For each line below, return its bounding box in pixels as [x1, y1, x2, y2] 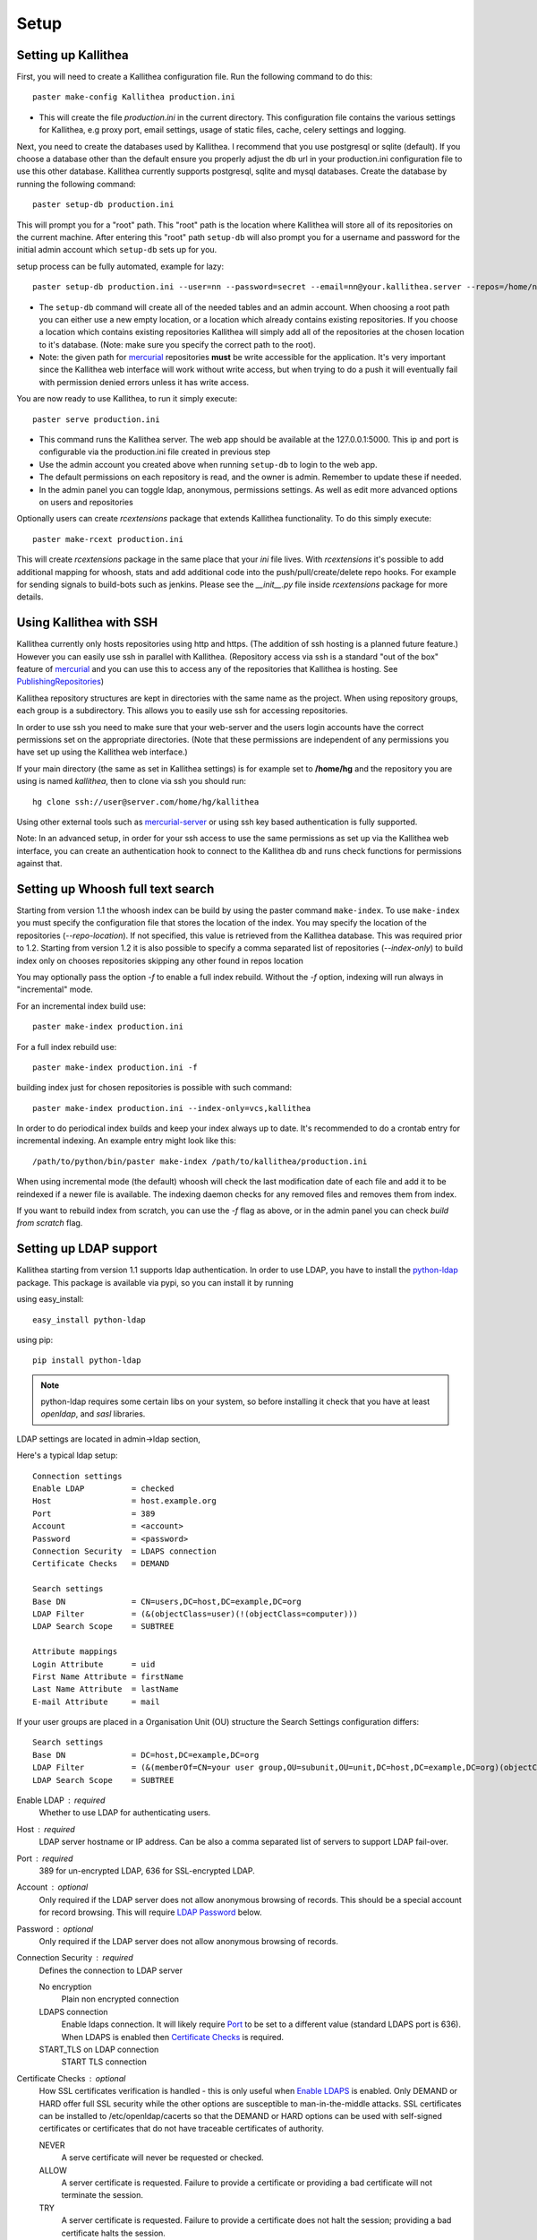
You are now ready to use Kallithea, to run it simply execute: [16, 393, 238, 404]
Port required [16, 1853, 73, 1864]
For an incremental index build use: [16, 1000, 147, 1012]
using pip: [16, 1334, 54, 1345]
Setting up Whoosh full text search [16, 881, 215, 896]
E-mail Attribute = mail [32, 1696, 160, 1707]
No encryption [38, 1981, 92, 1993]
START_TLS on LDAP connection [38, 2044, 159, 2055]
